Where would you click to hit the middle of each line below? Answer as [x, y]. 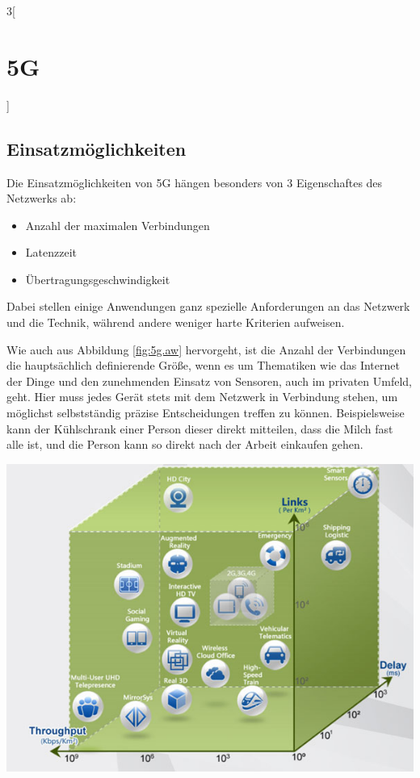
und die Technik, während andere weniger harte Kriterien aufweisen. [176, 322]
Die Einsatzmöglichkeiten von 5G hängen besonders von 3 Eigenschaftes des [195, 182]
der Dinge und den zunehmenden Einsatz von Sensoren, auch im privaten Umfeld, [209, 381]
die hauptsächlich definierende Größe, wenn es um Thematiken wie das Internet [203, 365]
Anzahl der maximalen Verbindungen [118, 225]
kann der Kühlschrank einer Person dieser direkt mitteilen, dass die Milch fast [200, 428]
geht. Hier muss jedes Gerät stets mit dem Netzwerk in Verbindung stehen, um [202, 397]
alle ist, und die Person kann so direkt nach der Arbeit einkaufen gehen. [185, 444]
